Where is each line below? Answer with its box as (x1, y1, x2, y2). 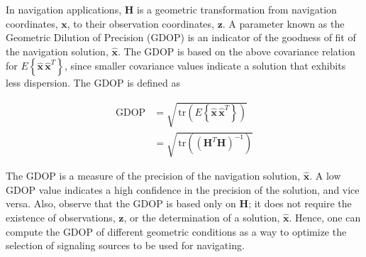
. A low (309, 168, 341, 183)
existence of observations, (6, 209, 116, 224)
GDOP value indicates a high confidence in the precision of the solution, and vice (6, 182, 360, 197)
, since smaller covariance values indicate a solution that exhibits (64, 58, 346, 73)
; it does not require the (248, 196, 352, 211)
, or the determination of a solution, (123, 209, 280, 224)
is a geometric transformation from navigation (137, 2, 337, 16)
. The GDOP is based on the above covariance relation (117, 43, 355, 58)
